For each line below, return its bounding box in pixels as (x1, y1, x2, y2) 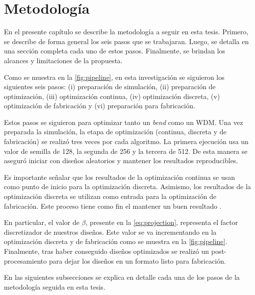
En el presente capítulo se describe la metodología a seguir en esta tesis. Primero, (4, 26, 249, 37)
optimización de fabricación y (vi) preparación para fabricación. (4, 100, 195, 111)
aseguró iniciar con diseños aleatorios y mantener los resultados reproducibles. (4, 155, 238, 166)
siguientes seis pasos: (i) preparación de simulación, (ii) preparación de (4, 81, 216, 92)
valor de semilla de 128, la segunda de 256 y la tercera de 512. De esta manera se (4, 146, 248, 156)
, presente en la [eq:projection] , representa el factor (85, 217, 238, 227)
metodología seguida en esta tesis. (4, 281, 105, 292)
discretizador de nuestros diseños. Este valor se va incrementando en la (4, 226, 217, 237)
